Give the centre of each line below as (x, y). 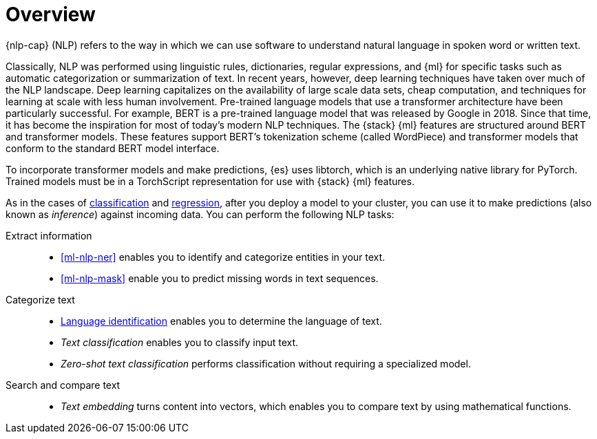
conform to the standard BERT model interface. (113, 148)
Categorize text (40, 299)
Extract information (49, 235)
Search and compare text (63, 385)
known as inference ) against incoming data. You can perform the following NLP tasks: (200, 214)
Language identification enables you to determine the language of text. (221, 321)
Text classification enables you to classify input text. (180, 342)
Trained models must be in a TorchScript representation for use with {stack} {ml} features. (210, 181)
